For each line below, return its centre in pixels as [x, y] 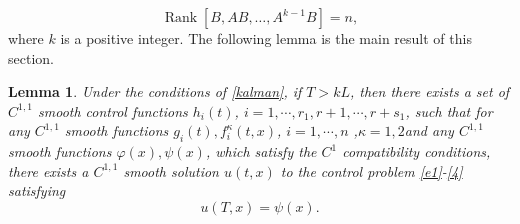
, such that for [449, 110]
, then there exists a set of [429, 91]
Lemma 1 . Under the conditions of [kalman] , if [155, 91]
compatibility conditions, [416, 151]
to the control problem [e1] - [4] [371, 170]
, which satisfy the [261, 151]
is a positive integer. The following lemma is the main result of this [266, 38]
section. [31, 57]
